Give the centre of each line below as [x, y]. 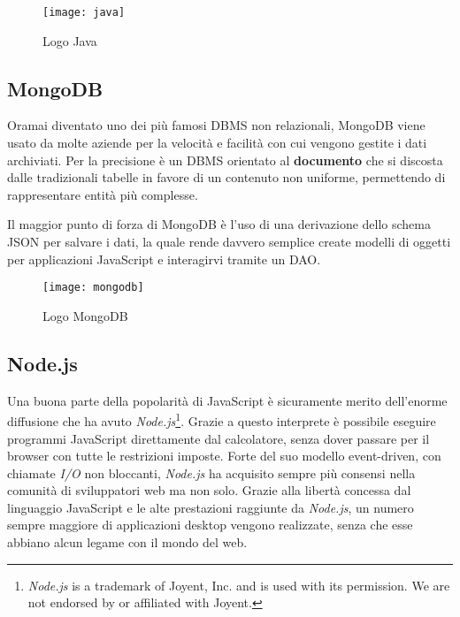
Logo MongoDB [85, 315]
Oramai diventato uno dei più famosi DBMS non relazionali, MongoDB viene [216, 125]
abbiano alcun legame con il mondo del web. [127, 542]
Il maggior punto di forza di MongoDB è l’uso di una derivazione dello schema [219, 224]
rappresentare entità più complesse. [103, 194]
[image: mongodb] [93, 288]
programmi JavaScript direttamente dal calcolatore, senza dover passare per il [218, 438]
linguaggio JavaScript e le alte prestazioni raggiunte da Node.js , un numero [211, 507]
